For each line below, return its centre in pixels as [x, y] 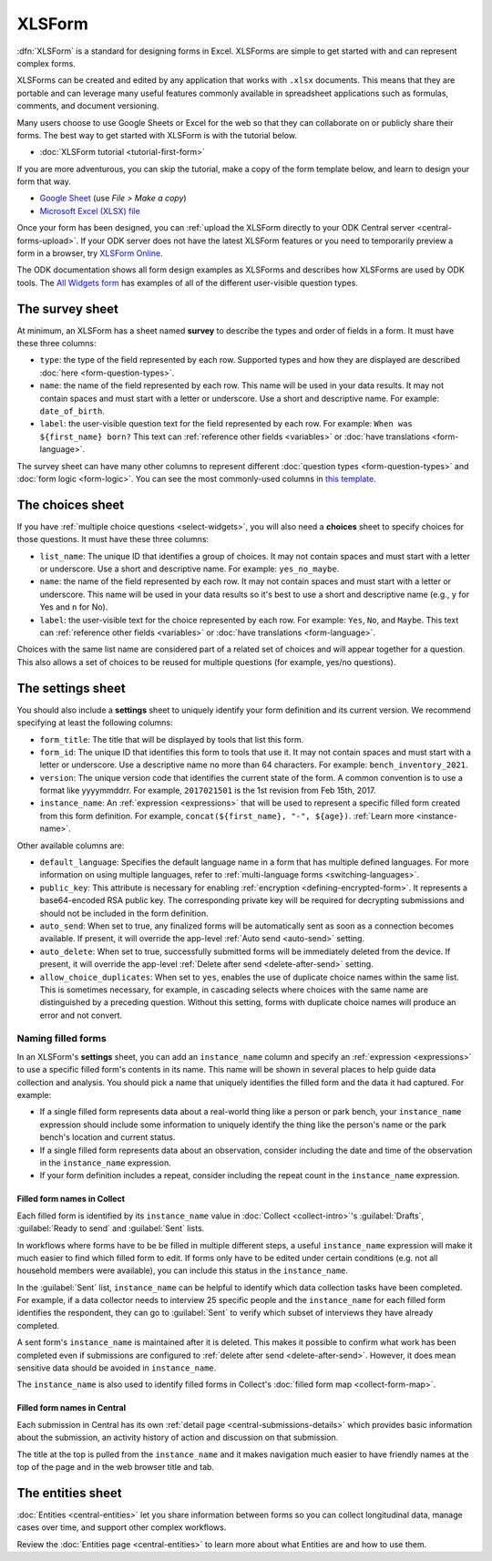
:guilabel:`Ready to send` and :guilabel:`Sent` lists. [111, 1228]
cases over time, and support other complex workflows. [122, 1527]
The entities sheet [69, 1493]
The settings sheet [72, 688]
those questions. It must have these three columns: [113, 539]
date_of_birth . [72, 411]
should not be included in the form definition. [124, 913]
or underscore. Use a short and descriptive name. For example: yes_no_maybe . [190, 569]
